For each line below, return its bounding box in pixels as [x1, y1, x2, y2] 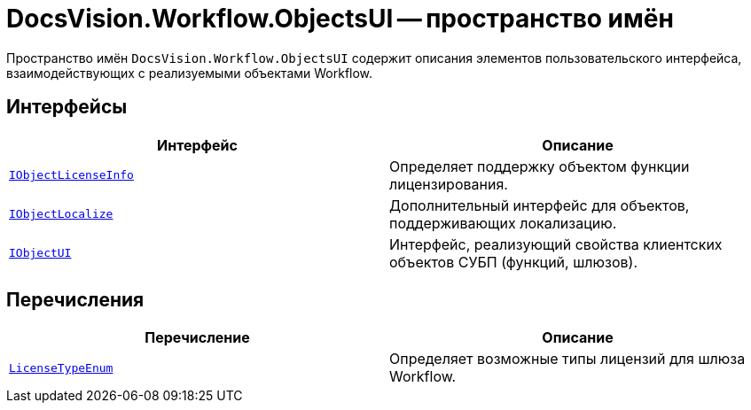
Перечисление [145, 329, 250, 347]
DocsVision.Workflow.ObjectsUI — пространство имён [6, 4, 674, 34]
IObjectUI [9, 246, 72, 260]
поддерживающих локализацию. [389, 213, 617, 232]
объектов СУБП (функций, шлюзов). [389, 252, 638, 271]
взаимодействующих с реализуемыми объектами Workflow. [6, 65, 373, 81]
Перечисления [6, 289, 145, 312]
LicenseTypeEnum [9, 360, 113, 375]
